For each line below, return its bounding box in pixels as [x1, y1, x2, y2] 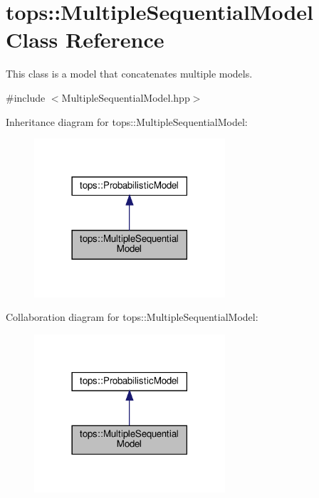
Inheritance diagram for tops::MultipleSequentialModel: [6, 114, 248, 129]
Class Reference [6, 25, 164, 54]
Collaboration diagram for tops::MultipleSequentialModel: [6, 309, 258, 324]
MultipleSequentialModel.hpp [61, 90, 190, 105]
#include [6, 90, 46, 105]
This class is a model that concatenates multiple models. [6, 66, 253, 81]
